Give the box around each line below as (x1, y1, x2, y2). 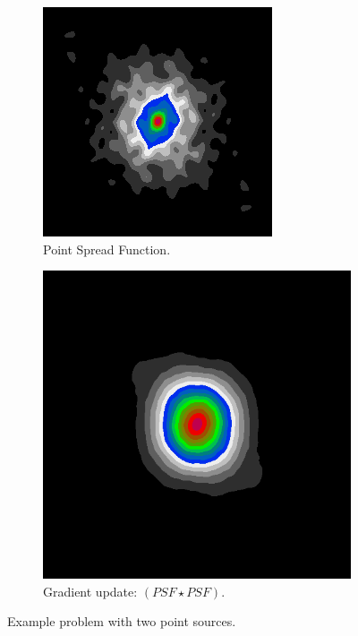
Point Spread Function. (43, 239, 171, 258)
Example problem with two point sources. (7, 612, 236, 631)
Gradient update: (43, 581, 138, 600)
